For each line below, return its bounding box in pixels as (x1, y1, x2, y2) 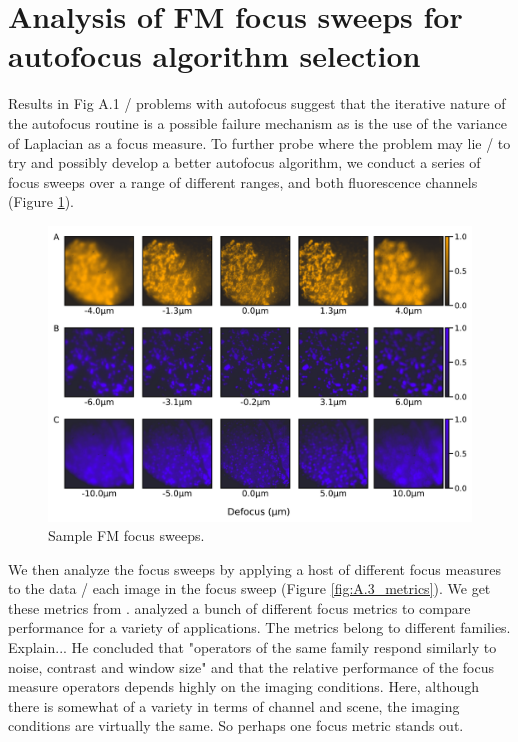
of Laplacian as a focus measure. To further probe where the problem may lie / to (8, 132, 511, 153)
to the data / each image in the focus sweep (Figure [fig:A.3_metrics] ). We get (8, 578, 491, 599)
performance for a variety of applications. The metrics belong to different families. (8, 617, 511, 638)
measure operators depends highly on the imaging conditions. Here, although (8, 676, 480, 697)
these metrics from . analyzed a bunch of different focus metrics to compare (8, 597, 471, 618)
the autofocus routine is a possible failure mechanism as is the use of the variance (8, 112, 507, 133)
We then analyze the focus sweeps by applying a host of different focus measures (8, 558, 501, 579)
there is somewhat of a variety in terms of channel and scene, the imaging (8, 695, 460, 716)
